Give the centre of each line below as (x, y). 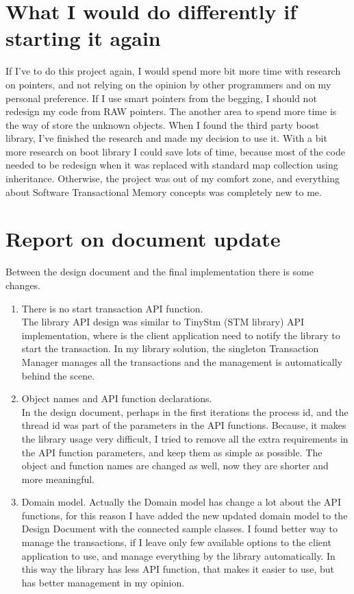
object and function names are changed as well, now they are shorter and (175, 466)
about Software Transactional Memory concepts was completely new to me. (164, 191)
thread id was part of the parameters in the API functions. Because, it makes (184, 425)
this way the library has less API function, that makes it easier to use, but (178, 569)
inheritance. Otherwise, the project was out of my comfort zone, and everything (173, 178)
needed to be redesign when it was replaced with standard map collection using (172, 165)
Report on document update (143, 239)
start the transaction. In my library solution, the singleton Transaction (170, 348)
